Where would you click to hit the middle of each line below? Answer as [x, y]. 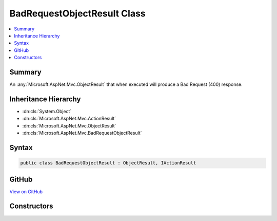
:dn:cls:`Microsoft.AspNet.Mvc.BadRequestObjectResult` [82, 133]
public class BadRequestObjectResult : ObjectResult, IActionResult [108, 163]
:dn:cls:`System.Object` [47, 111]
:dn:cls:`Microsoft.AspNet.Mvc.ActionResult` [69, 119]
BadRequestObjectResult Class [77, 13]
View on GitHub [26, 191]
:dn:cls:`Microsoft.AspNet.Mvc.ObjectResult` [69, 125]
